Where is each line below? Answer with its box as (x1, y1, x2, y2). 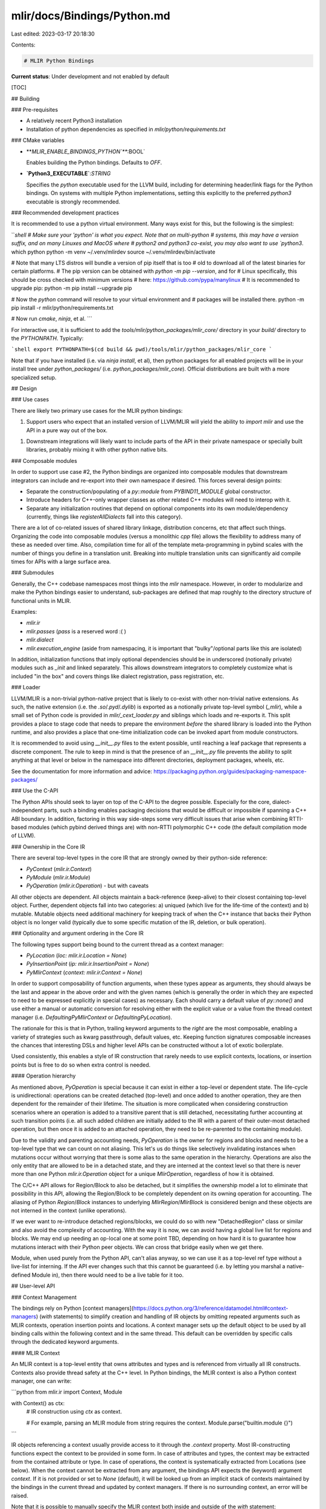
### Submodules (11, 569, 54, 576)
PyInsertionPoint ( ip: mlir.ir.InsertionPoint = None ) (26, 960, 150, 968)
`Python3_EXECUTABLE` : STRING (26, 170, 111, 177)
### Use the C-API (11, 787, 59, 794)
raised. (11, 1491, 28, 1499)
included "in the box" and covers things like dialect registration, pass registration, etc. (11, 672, 225, 680)
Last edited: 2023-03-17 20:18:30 (11, 30, 95, 37)
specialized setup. (11, 374, 57, 381)
